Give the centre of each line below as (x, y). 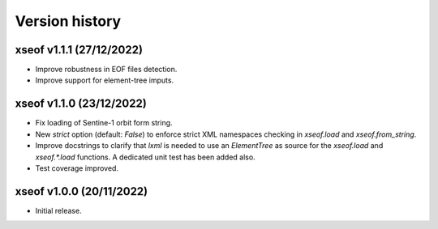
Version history (68, 21)
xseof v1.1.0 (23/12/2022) (81, 104)
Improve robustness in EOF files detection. (106, 70)
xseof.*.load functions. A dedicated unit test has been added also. (145, 157)
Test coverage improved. (77, 168)
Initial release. (58, 210)
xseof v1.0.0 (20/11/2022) (82, 191)
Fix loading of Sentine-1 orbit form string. (104, 123)
